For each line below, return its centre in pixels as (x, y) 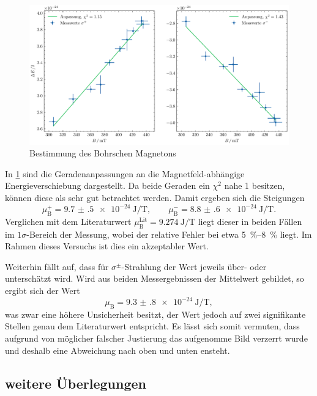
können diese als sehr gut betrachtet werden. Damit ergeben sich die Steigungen (155, 197)
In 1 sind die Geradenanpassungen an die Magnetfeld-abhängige (125, 173)
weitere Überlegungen (76, 383)
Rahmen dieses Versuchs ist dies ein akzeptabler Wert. (107, 246)
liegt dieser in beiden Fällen (250, 221)
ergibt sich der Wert (43, 290)
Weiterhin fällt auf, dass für (57, 266)
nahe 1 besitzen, (255, 185)
